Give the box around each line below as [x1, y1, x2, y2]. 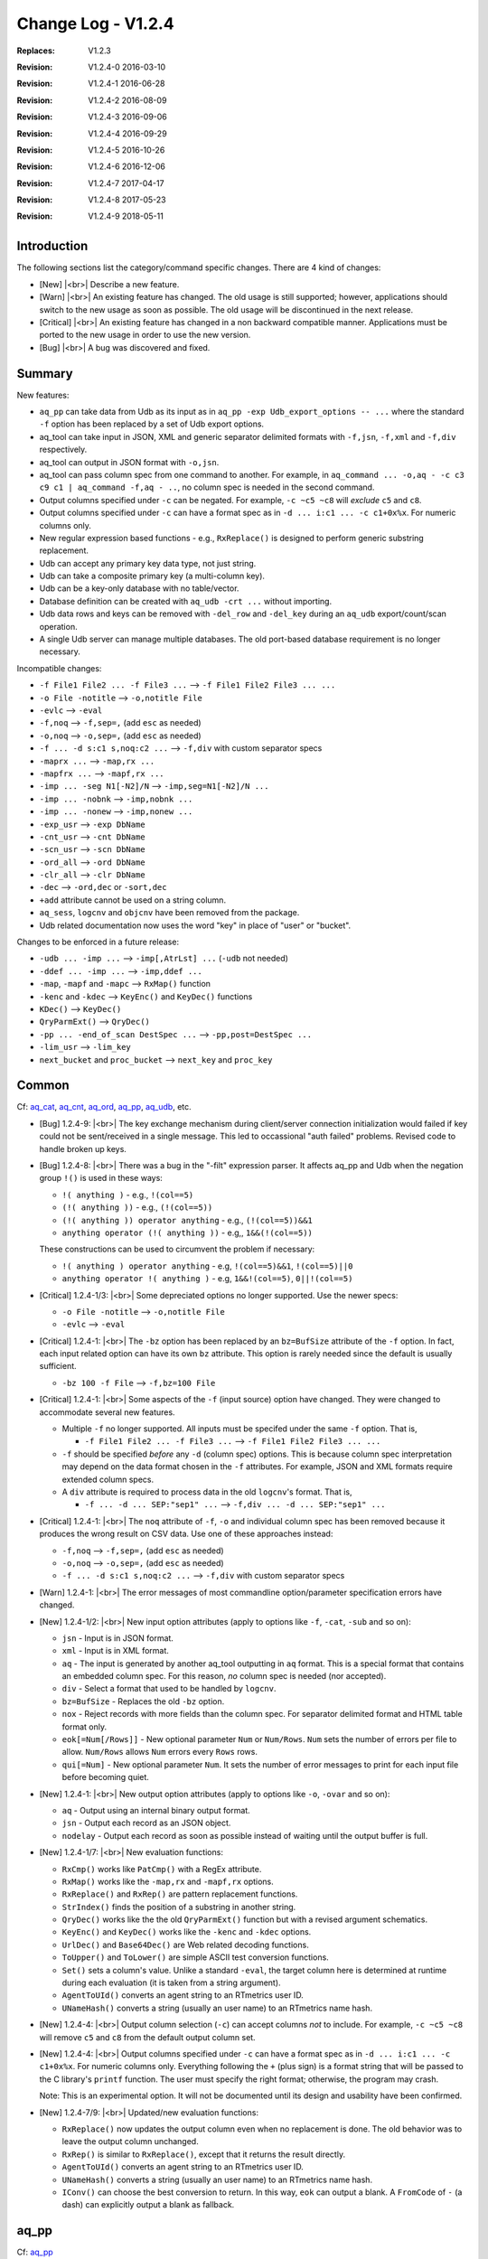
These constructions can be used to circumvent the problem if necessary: [39, 1243, 315, 1255]
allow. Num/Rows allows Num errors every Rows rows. [61, 1747, 258, 1758]
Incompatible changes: [16, 662, 102, 673]
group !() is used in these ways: [39, 1173, 163, 1184]
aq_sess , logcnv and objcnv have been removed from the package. [39, 907, 300, 918]
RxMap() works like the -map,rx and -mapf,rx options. [61, 1876, 275, 1887]
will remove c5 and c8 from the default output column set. [39, 2031, 257, 2042]
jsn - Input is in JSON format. [61, 1632, 174, 1644]
